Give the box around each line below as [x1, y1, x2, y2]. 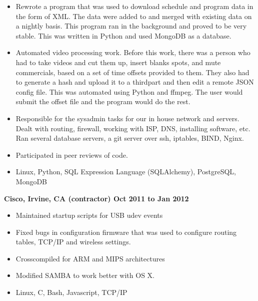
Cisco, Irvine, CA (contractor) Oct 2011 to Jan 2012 [4, 193, 189, 203]
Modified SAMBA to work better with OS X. [15, 270, 154, 280]
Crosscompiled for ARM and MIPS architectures [15, 253, 165, 263]
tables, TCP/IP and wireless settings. [15, 236, 131, 247]
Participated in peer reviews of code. [15, 149, 128, 160]
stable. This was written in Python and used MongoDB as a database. [15, 30, 231, 41]
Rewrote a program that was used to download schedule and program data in [15, 1, 253, 11]
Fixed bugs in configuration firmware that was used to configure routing [15, 226, 237, 237]
